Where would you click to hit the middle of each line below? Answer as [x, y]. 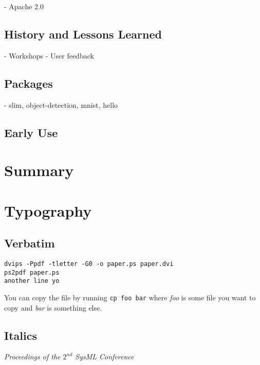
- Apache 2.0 [24, 6]
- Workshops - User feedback [49, 55]
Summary [39, 170]
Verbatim [30, 243]
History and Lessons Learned [83, 34]
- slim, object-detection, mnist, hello [61, 104]
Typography [48, 210]
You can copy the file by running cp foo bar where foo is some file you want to [130, 297]
